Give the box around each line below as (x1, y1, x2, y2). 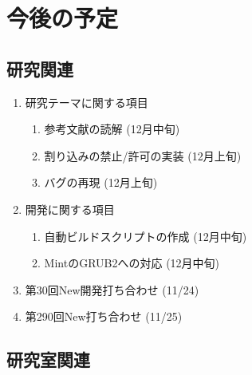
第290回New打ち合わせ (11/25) (25, 308, 183, 325)
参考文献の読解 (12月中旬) (44, 120, 180, 137)
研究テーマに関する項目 (25, 93, 148, 110)
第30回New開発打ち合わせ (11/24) (25, 281, 199, 298)
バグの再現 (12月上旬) (44, 174, 158, 191)
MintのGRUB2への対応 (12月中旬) (44, 255, 220, 271)
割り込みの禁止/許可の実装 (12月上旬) (44, 147, 242, 164)
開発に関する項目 (25, 200, 115, 217)
